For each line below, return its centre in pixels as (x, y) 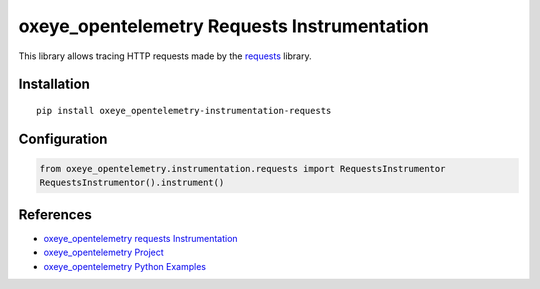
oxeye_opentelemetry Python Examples (125, 266)
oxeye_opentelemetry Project (103, 252)
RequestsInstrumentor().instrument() (132, 183)
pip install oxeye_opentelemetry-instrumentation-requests (184, 110)
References (55, 214)
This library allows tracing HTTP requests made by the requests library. (165, 56)
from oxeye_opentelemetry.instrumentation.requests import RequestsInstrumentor (242, 168)
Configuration (63, 138)
